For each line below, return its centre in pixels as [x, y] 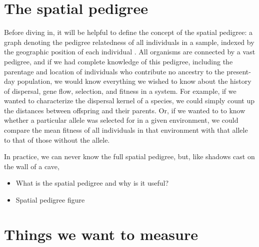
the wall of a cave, [32, 166]
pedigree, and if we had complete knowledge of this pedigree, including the [118, 61]
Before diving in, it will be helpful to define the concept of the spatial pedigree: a [128, 32]
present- [239, 71]
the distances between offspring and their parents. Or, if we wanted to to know [125, 110]
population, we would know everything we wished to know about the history [134, 81]
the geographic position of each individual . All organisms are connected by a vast [130, 52]
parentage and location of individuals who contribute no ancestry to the [114, 71]
